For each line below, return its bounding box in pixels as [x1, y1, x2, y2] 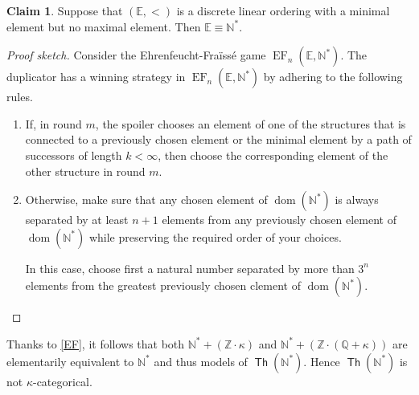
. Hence [303, 352, 340, 369]
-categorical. [32, 373, 92, 389]
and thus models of [154, 352, 248, 369]
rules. [6, 88, 33, 105]
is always [335, 191, 379, 208]
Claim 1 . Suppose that [6, 2, 123, 18]
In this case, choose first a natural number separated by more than [25, 259, 355, 276]
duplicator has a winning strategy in [6, 68, 186, 85]
